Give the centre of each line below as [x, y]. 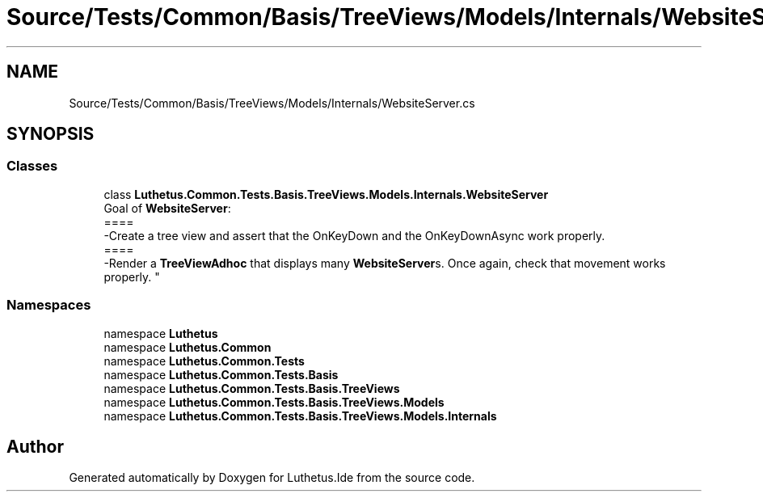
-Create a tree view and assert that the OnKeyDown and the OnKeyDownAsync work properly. [354, 235]
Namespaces [49, 305]
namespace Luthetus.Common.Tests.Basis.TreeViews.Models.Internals [300, 416]
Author [35, 446]
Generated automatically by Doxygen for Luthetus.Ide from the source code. [272, 478]
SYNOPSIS [51, 134]
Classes [32, 166]
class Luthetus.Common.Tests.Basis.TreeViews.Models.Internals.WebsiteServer [326, 194]
